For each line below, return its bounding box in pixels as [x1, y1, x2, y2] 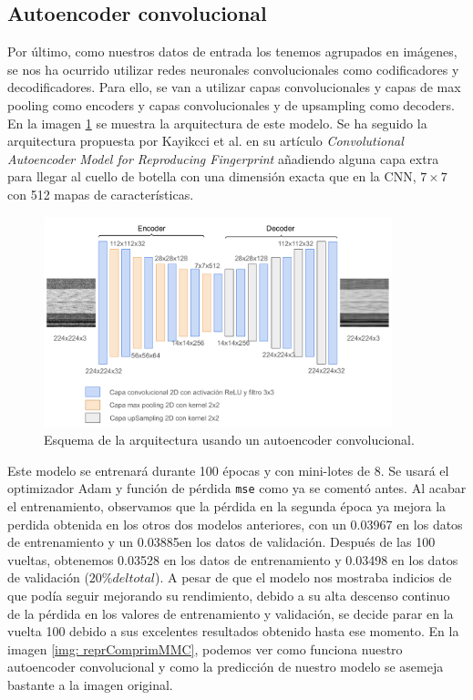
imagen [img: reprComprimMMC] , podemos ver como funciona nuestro [7, 639, 403, 658]
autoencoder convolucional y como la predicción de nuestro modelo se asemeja [7, 657, 444, 676]
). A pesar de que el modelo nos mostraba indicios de [155, 568, 452, 587]
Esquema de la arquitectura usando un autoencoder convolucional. [44, 430, 415, 449]
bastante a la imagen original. [7, 674, 173, 694]
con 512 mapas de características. [7, 184, 194, 203]
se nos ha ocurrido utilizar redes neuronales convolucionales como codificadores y [7, 59, 459, 78]
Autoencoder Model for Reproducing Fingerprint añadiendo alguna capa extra [7, 149, 439, 168]
